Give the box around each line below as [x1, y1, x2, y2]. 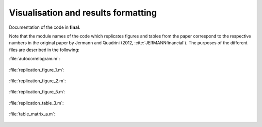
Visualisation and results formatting [9, 7, 157, 18]
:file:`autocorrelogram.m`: [9, 56, 60, 62]
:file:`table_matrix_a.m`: [9, 111, 56, 117]
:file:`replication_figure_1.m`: [9, 67, 65, 73]
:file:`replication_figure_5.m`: [9, 89, 65, 95]
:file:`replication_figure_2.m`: [9, 78, 66, 84]
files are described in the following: [9, 47, 80, 53]
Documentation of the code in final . [9, 24, 80, 30]
